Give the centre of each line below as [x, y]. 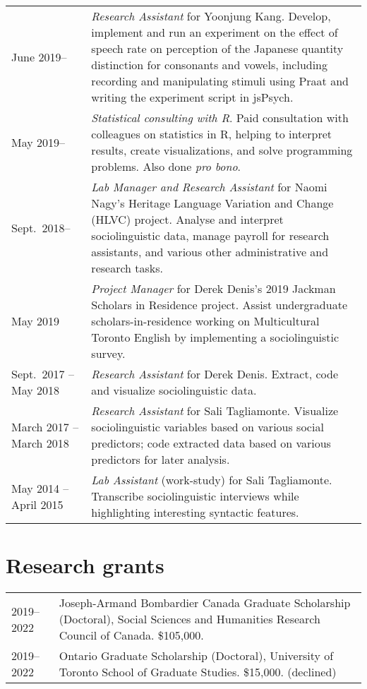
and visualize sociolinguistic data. [174, 390]
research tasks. [127, 268]
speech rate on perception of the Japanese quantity [217, 48]
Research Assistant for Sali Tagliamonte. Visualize [215, 411]
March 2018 [40, 443]
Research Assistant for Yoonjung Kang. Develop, [211, 16]
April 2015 [37, 504]
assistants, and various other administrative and [210, 252]
